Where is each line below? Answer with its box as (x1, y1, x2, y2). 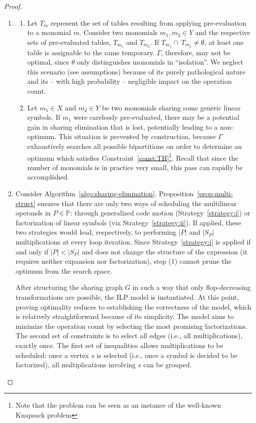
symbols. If (27, 112, 61, 122)
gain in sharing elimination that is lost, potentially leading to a (27, 121, 218, 132)
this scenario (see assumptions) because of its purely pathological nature (27, 66, 246, 76)
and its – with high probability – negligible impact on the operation (27, 76, 232, 86)
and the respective (195, 27, 251, 37)
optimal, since (27, 57, 69, 67)
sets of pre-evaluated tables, (27, 36, 111, 47)
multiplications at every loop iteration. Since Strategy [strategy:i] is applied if (15, 236, 251, 247)
